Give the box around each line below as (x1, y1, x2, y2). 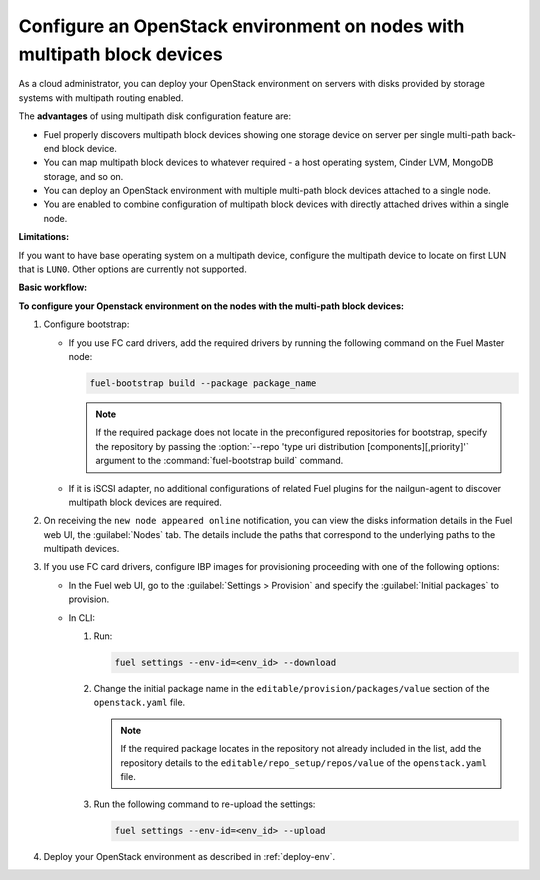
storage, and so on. (43, 170, 124, 182)
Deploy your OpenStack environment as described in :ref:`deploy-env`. (43, 851, 335, 863)
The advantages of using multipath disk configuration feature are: (18, 110, 292, 122)
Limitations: (18, 231, 70, 243)
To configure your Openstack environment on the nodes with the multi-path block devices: (18, 300, 405, 312)
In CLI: (68, 611, 95, 624)
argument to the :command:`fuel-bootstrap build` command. (95, 455, 344, 467)
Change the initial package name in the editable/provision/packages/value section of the (93, 683, 490, 694)
